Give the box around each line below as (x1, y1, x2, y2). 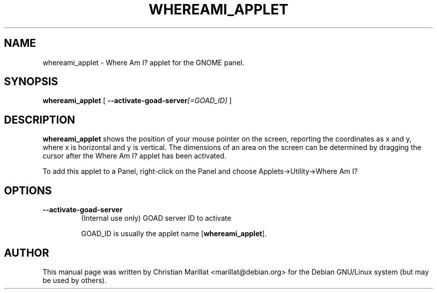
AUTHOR (4, 246, 49, 259)
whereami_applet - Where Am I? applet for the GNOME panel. (42, 58, 244, 67)
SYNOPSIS (4, 75, 58, 88)
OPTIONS (4, 184, 52, 197)
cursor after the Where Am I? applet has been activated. (42, 151, 226, 160)
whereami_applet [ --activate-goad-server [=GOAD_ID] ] (42, 96, 232, 105)
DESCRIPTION (4, 113, 75, 126)
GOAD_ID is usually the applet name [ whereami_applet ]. (81, 229, 267, 238)
